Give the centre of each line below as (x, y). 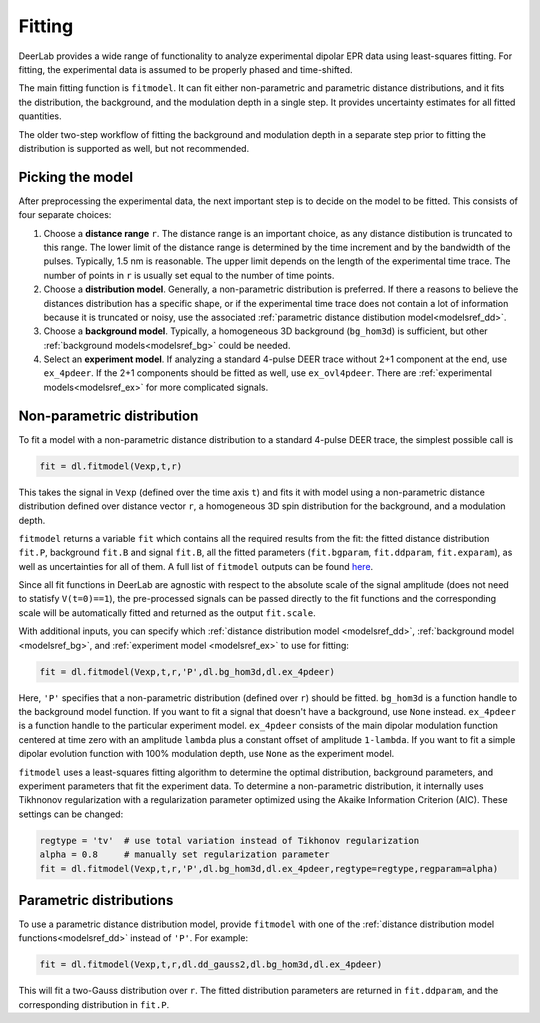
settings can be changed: (71, 814)
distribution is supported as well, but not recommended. (134, 148)
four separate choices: (65, 215)
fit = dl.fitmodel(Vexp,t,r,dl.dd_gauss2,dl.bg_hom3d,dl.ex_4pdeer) (211, 964)
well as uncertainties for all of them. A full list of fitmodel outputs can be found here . (196, 566)
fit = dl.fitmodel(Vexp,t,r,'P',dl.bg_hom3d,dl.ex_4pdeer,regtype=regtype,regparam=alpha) (269, 868)
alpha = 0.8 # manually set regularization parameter (184, 854)
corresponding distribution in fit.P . (94, 1004)
